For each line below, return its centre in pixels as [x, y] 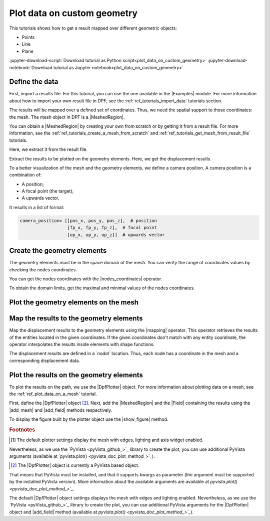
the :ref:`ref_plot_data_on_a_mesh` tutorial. [53, 394]
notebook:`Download [31, 67]
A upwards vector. [40, 198]
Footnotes [22, 430]
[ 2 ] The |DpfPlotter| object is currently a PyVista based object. [75, 465]
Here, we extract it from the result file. [48, 149]
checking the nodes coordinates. [43, 270]
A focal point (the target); [48, 191]
